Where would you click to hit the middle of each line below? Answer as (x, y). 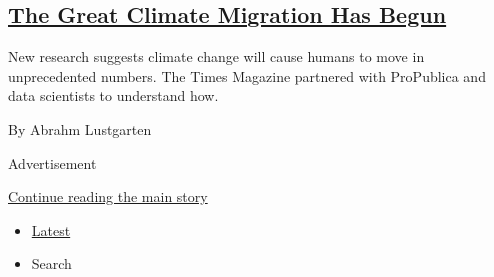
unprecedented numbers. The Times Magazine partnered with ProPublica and (247, 75)
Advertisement (52, 162)
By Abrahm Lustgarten (80, 128)
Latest (51, 229)
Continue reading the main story (108, 196)
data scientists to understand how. (113, 95)
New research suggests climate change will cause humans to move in (216, 56)
